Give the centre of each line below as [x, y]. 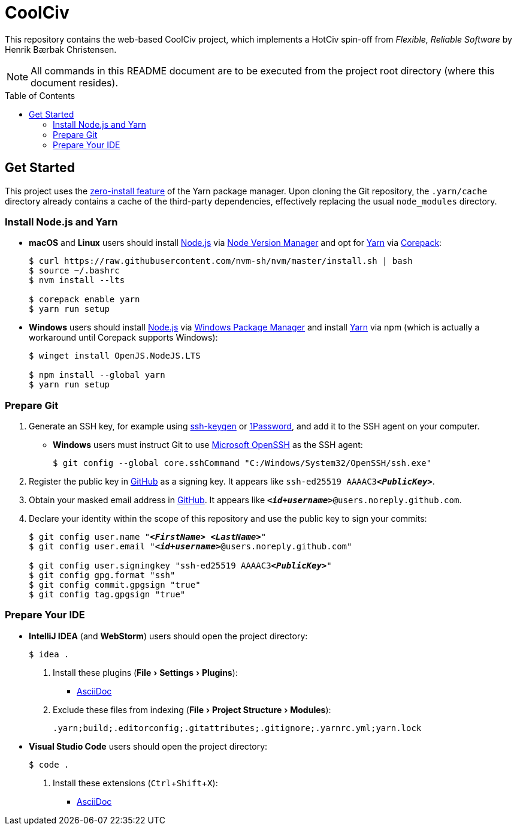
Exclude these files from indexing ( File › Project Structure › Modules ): [192, 709]
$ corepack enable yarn [84, 300]
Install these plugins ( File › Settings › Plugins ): [145, 672]
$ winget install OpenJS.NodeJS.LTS [115, 356]
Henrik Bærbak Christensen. [61, 49]
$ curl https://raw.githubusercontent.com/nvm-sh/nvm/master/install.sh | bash [221, 261]
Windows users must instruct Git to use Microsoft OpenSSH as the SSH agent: [208, 445]
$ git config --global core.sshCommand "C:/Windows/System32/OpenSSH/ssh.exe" [242, 463]
